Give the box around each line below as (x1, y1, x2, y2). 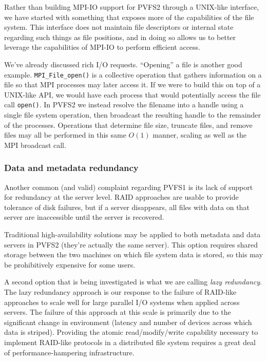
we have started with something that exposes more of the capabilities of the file (4, 11, 254, 22)
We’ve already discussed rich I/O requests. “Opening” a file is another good (4, 59, 242, 69)
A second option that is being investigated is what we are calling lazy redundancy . (4, 276, 262, 287)
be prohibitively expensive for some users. (4, 259, 136, 270)
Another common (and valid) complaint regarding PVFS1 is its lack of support (4, 181, 253, 192)
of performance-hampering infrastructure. (4, 347, 135, 357)
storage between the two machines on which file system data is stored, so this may (4, 249, 263, 260)
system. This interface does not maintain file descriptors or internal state (4, 22, 234, 32)
